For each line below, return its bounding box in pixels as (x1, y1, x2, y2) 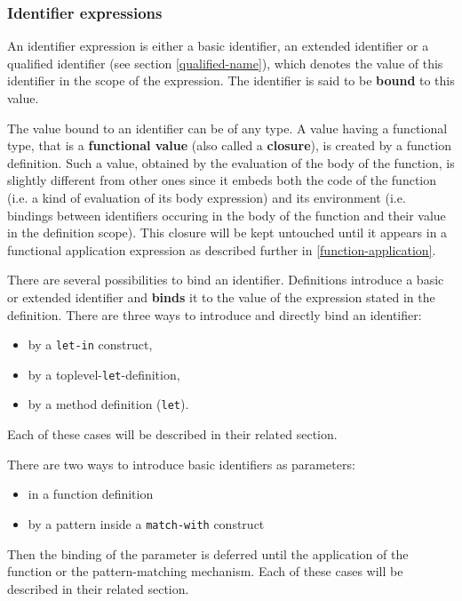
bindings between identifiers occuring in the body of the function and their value (7, 205, 446, 224)
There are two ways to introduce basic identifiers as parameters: (7, 454, 355, 473)
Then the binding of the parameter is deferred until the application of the (7, 544, 409, 563)
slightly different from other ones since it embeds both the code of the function (7, 171, 437, 189)
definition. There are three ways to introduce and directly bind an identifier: (7, 305, 422, 324)
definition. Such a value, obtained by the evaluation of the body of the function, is (7, 153, 455, 172)
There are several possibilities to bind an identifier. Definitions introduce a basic (7, 270, 444, 289)
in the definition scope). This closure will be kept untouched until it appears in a (7, 223, 448, 242)
